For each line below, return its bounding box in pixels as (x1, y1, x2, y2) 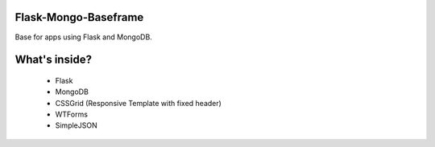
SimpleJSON (55, 120, 97, 130)
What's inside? (14, 53, 93, 67)
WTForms (55, 109, 89, 120)
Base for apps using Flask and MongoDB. (14, 32, 152, 42)
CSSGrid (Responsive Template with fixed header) (55, 98, 222, 108)
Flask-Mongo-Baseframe (14, 10, 144, 24)
